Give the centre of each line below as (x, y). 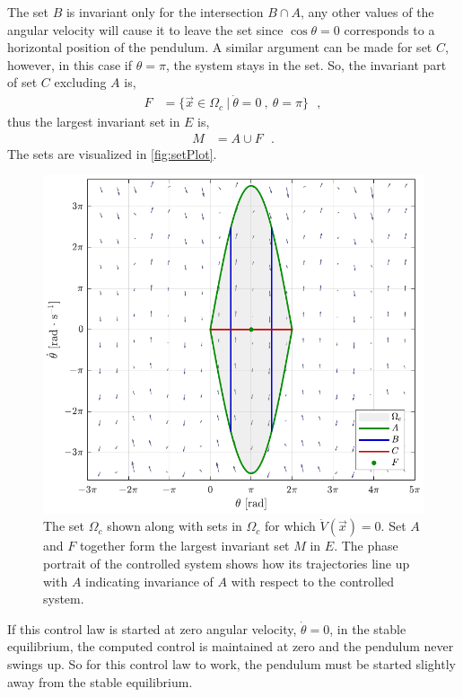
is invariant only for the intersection (165, 12)
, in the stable (368, 628)
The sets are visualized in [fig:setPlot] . (112, 153)
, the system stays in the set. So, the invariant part (306, 64)
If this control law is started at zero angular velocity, (152, 628)
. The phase (366, 546)
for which (290, 526)
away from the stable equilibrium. (100, 681)
